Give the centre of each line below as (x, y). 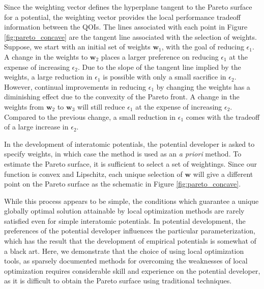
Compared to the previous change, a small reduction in (90, 116)
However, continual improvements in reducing (75, 86)
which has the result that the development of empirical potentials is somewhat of (130, 241)
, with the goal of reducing (203, 47)
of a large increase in (36, 127)
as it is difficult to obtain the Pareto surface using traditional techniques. (118, 281)
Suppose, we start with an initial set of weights (77, 47)
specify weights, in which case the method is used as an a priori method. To (123, 154)
